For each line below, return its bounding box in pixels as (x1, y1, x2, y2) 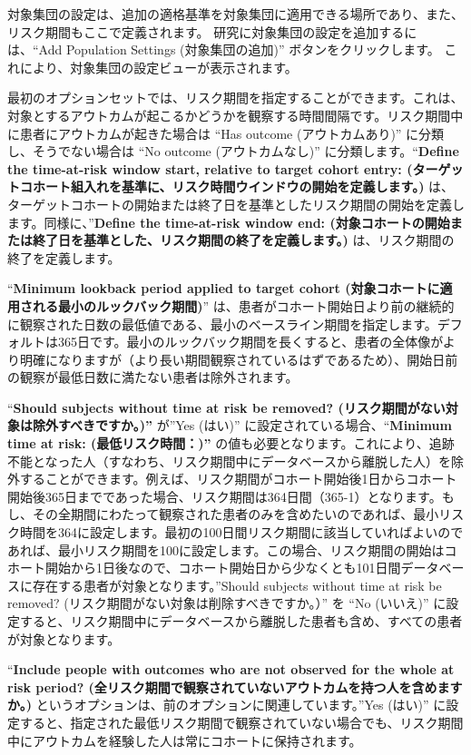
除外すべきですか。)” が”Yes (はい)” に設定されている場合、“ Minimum (32, 416, 452, 435)
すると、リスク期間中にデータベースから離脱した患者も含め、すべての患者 (19, 612, 463, 630)
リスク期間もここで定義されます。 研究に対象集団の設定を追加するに (7, 22, 417, 41)
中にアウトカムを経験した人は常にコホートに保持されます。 (7, 730, 362, 750)
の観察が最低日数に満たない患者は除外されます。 (7, 368, 299, 387)
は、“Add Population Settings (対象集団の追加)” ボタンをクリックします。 (7, 40, 440, 59)
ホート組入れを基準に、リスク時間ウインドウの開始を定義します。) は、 (32, 177, 455, 196)
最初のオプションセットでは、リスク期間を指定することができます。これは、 (7, 88, 464, 107)
